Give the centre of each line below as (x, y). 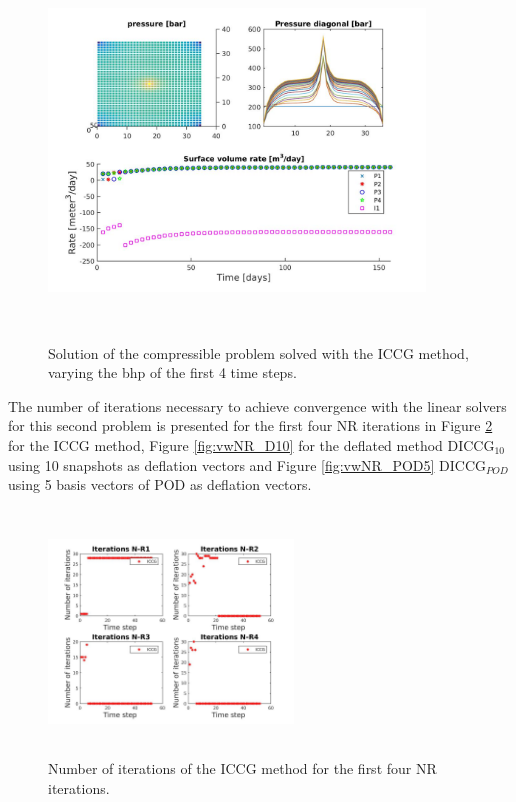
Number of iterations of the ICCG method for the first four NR (242, 767)
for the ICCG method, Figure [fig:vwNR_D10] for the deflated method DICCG (251, 444)
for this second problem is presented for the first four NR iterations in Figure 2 (250, 425)
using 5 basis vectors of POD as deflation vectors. (160, 484)
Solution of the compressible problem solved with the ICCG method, (258, 352)
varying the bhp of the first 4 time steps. (172, 372)
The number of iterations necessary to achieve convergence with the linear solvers (257, 405)
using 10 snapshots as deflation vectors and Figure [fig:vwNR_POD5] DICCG (247, 464)
